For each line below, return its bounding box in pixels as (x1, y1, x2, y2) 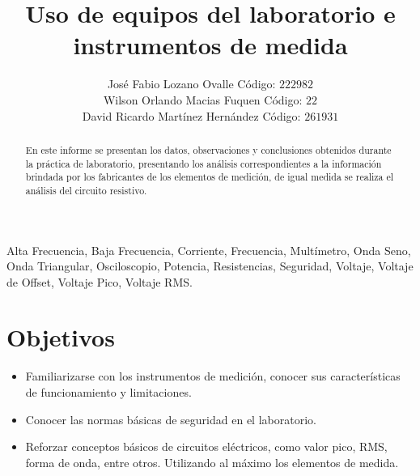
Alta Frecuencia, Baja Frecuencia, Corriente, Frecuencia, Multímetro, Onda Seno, (6, 241, 411, 258)
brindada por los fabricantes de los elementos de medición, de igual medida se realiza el (25, 170, 394, 184)
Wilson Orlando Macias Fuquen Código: (103, 91, 303, 108)
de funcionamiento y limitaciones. (25, 384, 192, 401)
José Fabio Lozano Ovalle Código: (107, 75, 276, 92)
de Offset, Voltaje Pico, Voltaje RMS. (6, 273, 193, 290)
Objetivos (6, 321, 115, 354)
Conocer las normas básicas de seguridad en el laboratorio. (25, 410, 316, 427)
